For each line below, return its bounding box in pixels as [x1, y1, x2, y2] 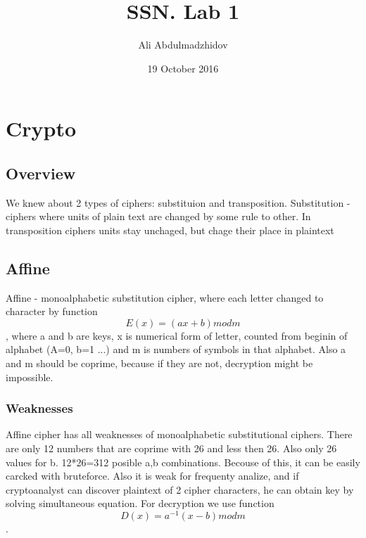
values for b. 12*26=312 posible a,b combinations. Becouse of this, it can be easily [6, 454, 360, 469]
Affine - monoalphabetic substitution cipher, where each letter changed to [6, 290, 324, 305]
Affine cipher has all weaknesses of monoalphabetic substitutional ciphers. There [6, 427, 353, 442]
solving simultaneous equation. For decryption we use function [6, 496, 274, 511]
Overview [6, 162, 76, 184]
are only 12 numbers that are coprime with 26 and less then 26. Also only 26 [6, 441, 337, 456]
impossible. [6, 369, 53, 384]
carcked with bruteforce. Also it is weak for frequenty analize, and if [6, 468, 299, 483]
